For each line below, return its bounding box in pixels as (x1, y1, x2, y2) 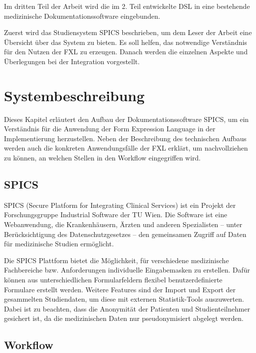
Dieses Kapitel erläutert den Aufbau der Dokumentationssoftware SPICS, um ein (4, 114, 249, 124)
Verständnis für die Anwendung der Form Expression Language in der (4, 123, 216, 134)
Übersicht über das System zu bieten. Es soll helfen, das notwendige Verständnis (4, 37, 247, 47)
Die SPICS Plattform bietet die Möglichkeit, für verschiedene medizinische (4, 255, 229, 265)
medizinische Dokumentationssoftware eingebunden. (4, 10, 160, 21)
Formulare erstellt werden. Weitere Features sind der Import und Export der (4, 284, 236, 294)
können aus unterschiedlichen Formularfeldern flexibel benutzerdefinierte (4, 275, 222, 285)
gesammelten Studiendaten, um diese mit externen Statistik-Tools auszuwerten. (4, 294, 244, 304)
